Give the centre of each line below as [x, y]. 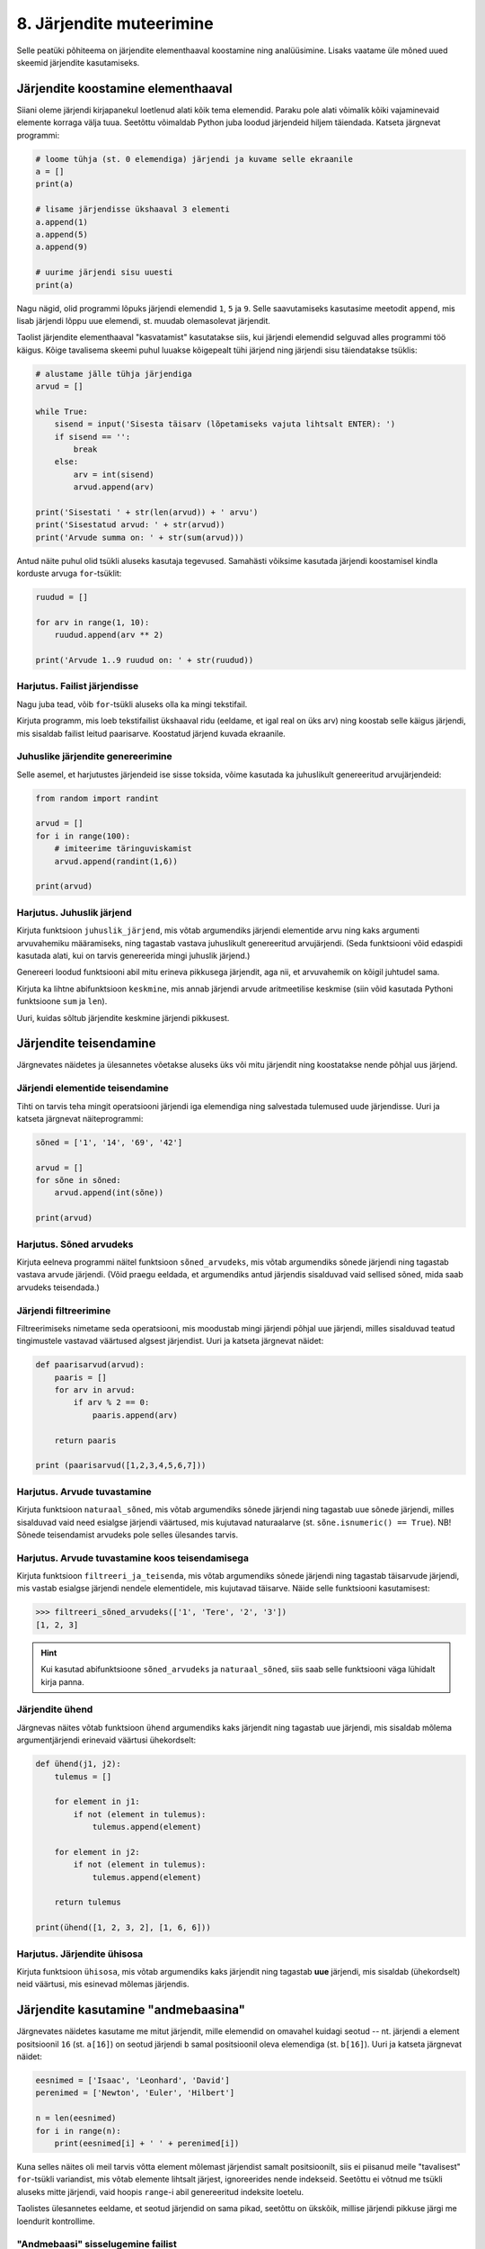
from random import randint [97, 798]
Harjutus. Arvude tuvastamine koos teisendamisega [132, 1558]
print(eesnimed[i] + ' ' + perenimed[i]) [147, 2143]
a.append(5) [62, 234]
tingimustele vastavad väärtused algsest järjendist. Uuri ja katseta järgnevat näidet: [170, 1341]
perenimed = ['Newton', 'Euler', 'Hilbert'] [135, 2093]
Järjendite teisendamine [86, 1044]
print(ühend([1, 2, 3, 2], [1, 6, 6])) [123, 1928]
